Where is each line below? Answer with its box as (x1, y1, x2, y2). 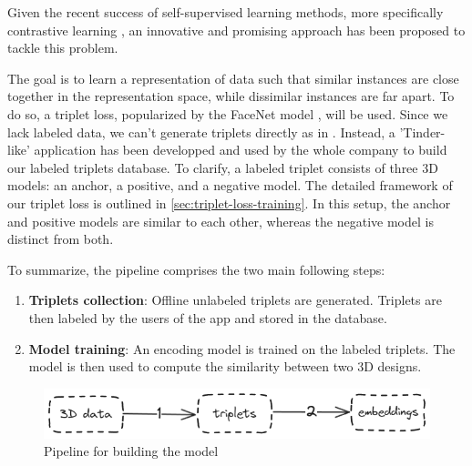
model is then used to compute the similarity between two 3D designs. (28, 357, 422, 376)
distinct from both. (7, 229, 114, 248)
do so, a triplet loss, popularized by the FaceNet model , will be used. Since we (7, 104, 448, 123)
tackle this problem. (7, 38, 118, 57)
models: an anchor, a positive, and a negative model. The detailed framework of (7, 176, 453, 195)
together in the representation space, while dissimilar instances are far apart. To (7, 86, 455, 106)
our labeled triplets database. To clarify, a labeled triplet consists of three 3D (7, 157, 438, 177)
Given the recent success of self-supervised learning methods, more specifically (7, 3, 444, 21)
